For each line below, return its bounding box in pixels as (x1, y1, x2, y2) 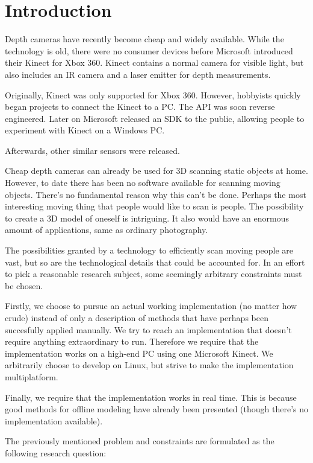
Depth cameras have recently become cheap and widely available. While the (5, 33, 284, 45)
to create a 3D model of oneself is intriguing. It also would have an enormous (5, 211, 289, 224)
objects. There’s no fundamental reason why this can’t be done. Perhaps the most (5, 188, 306, 200)
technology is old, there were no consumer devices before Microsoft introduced (5, 44, 293, 57)
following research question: (5, 446, 107, 459)
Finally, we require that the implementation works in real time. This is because (5, 391, 297, 403)
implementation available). (5, 414, 103, 427)
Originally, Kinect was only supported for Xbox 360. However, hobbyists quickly (5, 88, 301, 101)
